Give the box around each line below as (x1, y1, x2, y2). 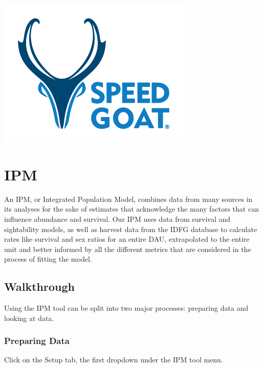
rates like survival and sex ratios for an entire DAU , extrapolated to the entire (4, 234, 250, 244)
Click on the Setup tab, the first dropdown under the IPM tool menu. (4, 354, 223, 365)
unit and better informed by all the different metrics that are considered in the (4, 243, 251, 254)
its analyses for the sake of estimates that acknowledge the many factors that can (4, 203, 259, 214)
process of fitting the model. (4, 254, 92, 264)
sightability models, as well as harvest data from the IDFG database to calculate (4, 223, 257, 234)
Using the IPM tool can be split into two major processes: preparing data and (4, 303, 249, 313)
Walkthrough (4, 279, 75, 294)
